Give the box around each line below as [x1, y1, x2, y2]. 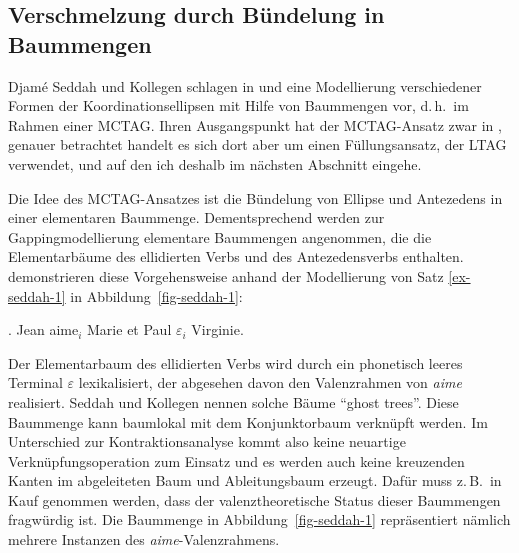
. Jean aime [8, 319, 79, 340]
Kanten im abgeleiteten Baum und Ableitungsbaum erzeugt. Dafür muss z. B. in [8, 470, 502, 491]
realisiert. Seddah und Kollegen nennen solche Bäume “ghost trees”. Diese [8, 391, 459, 412]
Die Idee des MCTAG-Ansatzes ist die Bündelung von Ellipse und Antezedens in [8, 187, 503, 208]
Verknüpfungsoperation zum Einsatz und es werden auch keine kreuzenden [8, 450, 465, 471]
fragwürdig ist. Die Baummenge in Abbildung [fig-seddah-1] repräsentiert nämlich [8, 509, 511, 530]
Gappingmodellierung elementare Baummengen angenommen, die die [8, 226, 432, 247]
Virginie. [191, 319, 244, 340]
